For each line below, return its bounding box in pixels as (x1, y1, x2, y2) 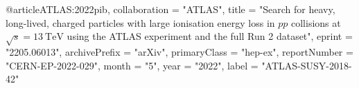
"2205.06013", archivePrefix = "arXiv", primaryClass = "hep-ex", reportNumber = (6, 44, 353, 58)
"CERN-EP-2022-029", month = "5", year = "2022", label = (6, 58, 259, 72)
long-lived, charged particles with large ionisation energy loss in (6, 15, 275, 30)
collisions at (291, 15, 341, 30)
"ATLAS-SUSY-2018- (261, 58, 352, 72)
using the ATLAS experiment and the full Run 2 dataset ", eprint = (67, 29, 353, 43)
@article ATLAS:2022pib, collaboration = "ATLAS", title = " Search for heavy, (6, 2, 335, 16)
